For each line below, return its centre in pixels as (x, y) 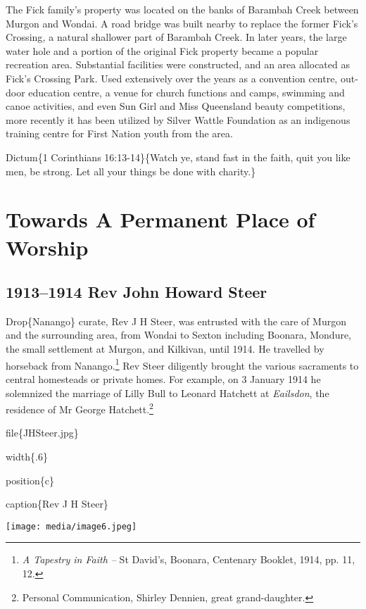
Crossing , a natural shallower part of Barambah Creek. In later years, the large (176, 37)
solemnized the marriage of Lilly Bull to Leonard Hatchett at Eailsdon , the (168, 393)
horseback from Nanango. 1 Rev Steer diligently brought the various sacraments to (182, 364)
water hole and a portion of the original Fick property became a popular (162, 50)
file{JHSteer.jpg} (42, 433)
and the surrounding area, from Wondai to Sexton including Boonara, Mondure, (179, 335)
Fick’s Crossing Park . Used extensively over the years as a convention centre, (172, 78)
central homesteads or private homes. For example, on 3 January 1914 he (163, 378)
